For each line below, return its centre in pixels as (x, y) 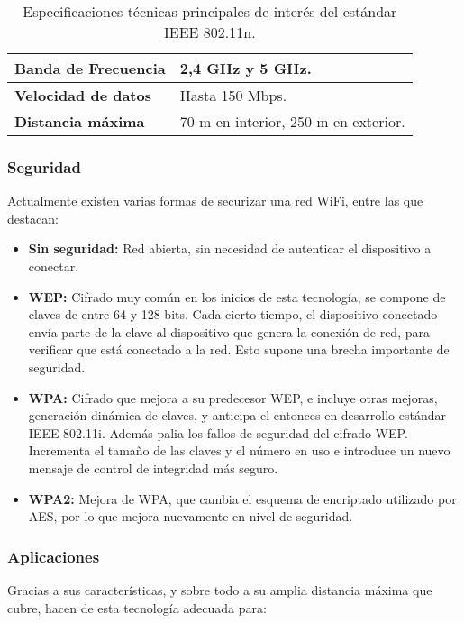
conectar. (54, 266)
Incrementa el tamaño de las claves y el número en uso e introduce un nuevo (239, 450)
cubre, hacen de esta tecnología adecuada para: (137, 607)
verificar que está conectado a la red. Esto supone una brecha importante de (239, 349)
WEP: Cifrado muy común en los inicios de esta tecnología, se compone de (237, 296)
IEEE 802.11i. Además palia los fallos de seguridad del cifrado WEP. (218, 432)
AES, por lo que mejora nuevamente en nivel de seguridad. (191, 516)
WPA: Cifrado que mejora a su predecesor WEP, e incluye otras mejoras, (233, 397)
